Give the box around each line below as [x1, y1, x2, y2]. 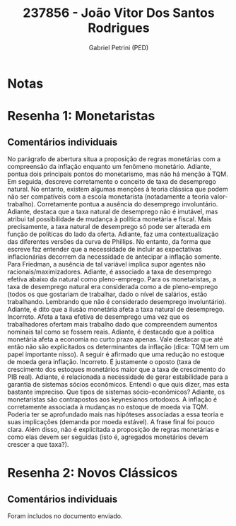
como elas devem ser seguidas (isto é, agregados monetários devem [7, 433, 208, 441]
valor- [211, 192, 228, 201]
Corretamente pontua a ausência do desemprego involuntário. [37, 199, 218, 208]
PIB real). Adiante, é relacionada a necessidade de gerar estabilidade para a [7, 373, 228, 381]
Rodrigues [88, 20, 150, 36]
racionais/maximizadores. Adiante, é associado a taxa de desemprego [7, 267, 212, 276]
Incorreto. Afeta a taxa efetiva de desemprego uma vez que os [7, 312, 189, 321]
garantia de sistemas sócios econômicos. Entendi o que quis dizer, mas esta [7, 380, 230, 388]
